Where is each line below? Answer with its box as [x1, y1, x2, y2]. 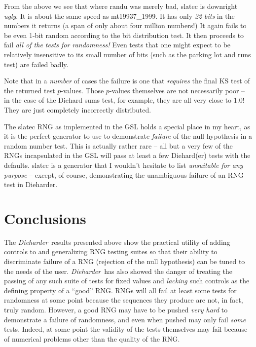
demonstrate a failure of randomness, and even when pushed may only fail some [4, 314, 246, 324]
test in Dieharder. [4, 179, 58, 190]
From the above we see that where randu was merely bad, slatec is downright [4, 1, 238, 11]
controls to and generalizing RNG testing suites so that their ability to [4, 246, 218, 257]
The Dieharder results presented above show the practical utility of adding [4, 236, 230, 247]
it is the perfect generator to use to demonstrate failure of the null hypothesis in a [4, 131, 252, 141]
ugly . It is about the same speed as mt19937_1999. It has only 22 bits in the [4, 10, 235, 21]
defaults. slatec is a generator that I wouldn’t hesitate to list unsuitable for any [4, 159, 243, 170]
